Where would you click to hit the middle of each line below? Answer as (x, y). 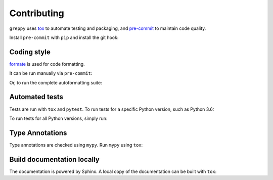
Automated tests (36, 97)
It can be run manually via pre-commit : (51, 73)
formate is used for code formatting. (47, 64)
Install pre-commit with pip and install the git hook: (64, 37)
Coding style (30, 52)
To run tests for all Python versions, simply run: (58, 118)
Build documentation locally (54, 159)
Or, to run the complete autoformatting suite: (56, 82)
